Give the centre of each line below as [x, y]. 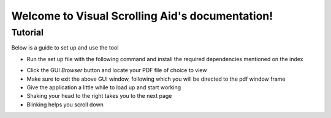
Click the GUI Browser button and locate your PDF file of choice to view [117, 70]
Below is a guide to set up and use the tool [65, 48]
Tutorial [28, 32]
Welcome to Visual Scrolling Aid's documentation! [142, 16]
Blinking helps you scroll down [65, 105]
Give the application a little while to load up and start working [104, 87]
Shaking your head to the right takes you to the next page [99, 96]
